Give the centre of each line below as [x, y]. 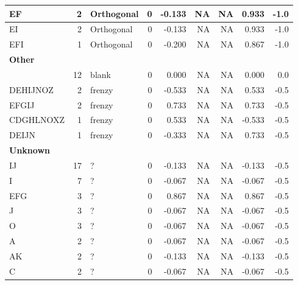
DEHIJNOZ [31, 89]
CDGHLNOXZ [37, 120]
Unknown [30, 150]
